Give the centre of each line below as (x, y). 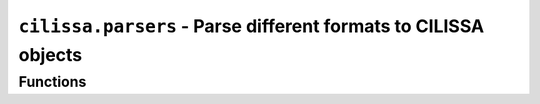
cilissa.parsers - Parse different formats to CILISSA (251, 26)
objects (50, 54)
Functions (52, 82)
